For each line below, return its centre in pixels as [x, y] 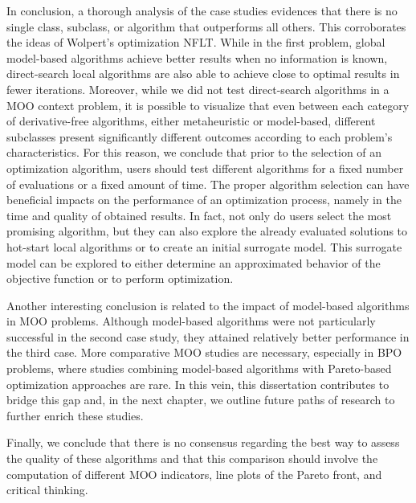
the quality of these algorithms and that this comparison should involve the [192, 458]
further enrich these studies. [75, 415]
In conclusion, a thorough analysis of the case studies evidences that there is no [202, 10]
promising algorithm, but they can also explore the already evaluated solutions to [207, 231]
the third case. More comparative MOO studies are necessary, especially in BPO [204, 352]
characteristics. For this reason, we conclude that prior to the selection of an [194, 152]
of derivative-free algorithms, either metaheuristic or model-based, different [191, 121]
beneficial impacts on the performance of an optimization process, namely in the [204, 200]
